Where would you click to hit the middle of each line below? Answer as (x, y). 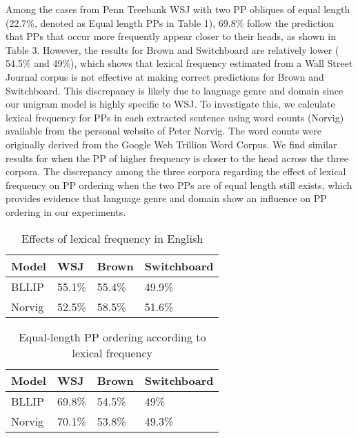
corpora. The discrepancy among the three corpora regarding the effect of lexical (176, 171)
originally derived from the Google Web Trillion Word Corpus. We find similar (171, 144)
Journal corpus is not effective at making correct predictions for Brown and (165, 76)
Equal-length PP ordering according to (112, 337)
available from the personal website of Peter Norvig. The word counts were (163, 131)
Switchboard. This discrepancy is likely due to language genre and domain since (175, 90)
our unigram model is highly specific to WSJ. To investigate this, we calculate (170, 104)
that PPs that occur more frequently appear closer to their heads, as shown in (171, 36)
